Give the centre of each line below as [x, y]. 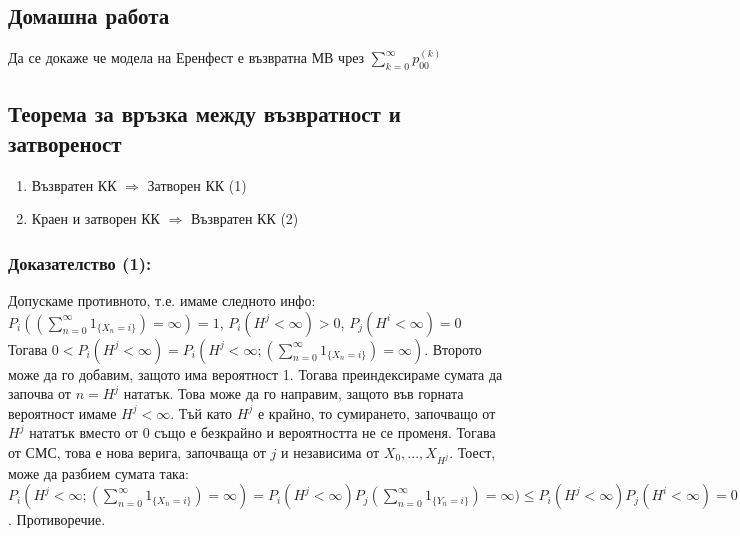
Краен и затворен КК [95, 218]
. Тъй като [201, 412]
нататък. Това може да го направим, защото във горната [293, 393]
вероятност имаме [62, 412]
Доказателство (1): [80, 262]
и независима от [330, 451]
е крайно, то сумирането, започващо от [376, 412]
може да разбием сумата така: [98, 472]
